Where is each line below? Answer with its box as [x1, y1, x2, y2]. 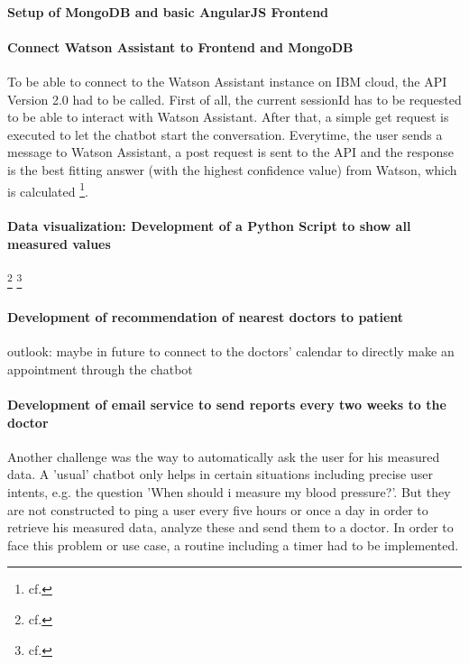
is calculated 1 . [7, 179, 88, 200]
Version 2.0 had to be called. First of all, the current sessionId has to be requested [7, 89, 462, 108]
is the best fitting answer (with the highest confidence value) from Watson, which [7, 160, 457, 179]
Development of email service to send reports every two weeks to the [7, 395, 446, 414]
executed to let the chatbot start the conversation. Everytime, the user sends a [7, 124, 443, 143]
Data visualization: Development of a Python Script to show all [7, 217, 411, 235]
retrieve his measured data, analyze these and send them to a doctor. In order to [7, 518, 454, 537]
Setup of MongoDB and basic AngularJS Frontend [7, 2, 329, 21]
